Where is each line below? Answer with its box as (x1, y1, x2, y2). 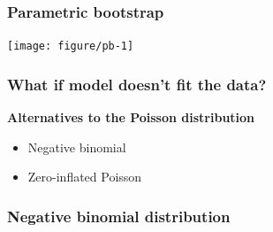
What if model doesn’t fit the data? (7, 73, 267, 95)
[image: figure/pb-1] (7, 40, 134, 53)
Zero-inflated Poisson (27, 167, 142, 186)
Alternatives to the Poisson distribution (7, 108, 255, 127)
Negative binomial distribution (7, 205, 231, 227)
